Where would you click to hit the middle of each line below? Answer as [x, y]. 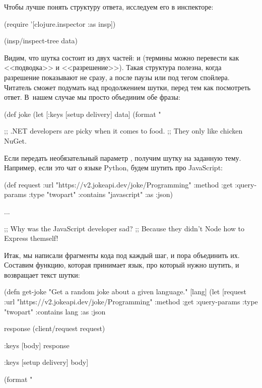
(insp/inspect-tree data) [41, 41]
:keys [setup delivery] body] [46, 362]
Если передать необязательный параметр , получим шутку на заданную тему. [123, 157]
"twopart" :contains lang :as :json [55, 311]
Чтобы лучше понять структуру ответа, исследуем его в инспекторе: [109, 7]
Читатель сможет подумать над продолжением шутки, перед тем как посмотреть [127, 87]
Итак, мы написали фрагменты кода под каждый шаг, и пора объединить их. [122, 255]
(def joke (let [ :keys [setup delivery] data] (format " [83, 114]
